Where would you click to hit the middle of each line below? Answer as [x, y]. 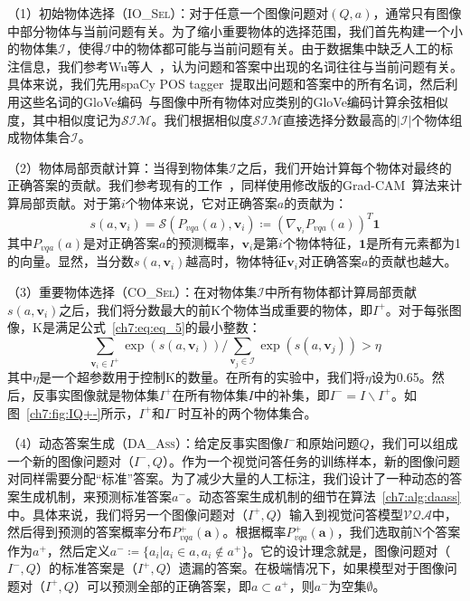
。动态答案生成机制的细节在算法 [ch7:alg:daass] [323, 496]
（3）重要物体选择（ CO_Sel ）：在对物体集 [132, 292]
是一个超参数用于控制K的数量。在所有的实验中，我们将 [202, 377]
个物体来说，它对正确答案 [201, 202]
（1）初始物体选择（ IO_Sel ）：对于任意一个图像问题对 [168, 13]
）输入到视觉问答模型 [339, 514]
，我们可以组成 [414, 443]
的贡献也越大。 [413, 261]
